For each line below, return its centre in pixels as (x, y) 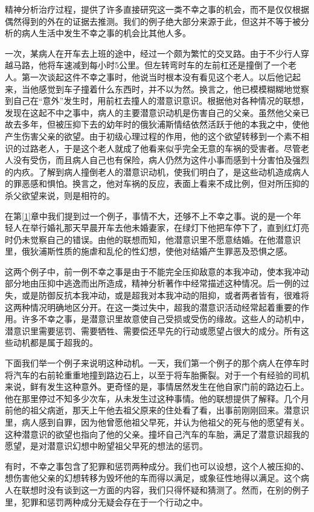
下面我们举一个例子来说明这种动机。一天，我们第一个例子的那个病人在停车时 (157, 363)
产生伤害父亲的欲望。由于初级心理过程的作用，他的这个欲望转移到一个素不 (153, 136)
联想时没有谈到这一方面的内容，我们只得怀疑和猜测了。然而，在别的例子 (165, 489)
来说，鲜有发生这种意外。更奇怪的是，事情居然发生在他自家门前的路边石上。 (157, 387)
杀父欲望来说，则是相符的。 (60, 195)
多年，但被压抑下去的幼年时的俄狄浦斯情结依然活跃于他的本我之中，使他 (165, 124)
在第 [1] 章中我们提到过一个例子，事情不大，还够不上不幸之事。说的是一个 (149, 215)
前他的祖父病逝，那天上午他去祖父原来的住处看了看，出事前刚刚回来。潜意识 (157, 410)
